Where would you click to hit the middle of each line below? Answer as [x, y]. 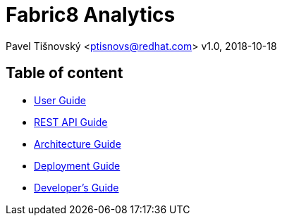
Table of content [65, 73]
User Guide [60, 100]
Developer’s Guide [76, 187]
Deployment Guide [77, 165]
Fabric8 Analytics [91, 15]
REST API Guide [71, 122]
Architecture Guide [78, 144]
